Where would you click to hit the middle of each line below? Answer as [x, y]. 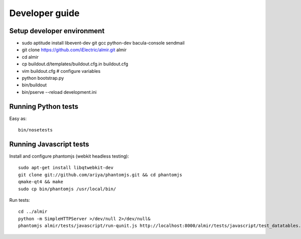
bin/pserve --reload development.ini [59, 92]
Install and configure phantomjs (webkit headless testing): [69, 156]
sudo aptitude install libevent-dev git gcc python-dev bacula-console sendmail [103, 43]
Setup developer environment [57, 31]
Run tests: [20, 200]
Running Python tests [44, 106]
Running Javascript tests [49, 144]
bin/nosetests [35, 130]
